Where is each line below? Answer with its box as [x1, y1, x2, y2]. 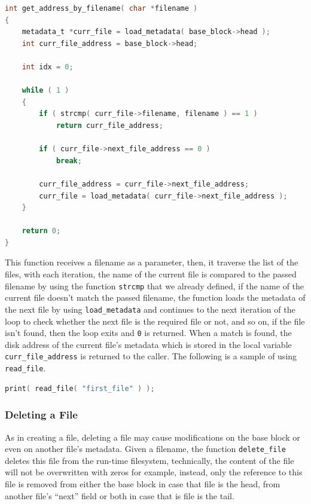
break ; [56, 156, 82, 165]
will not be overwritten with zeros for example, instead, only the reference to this [5, 466, 303, 478]
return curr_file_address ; [56, 121, 163, 130]
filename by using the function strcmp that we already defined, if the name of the [5, 279, 304, 292]
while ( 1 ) [22, 86, 69, 95]
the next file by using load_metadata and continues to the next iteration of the [5, 303, 295, 315]
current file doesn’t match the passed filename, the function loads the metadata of [5, 291, 306, 304]
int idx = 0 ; [22, 62, 74, 71]
